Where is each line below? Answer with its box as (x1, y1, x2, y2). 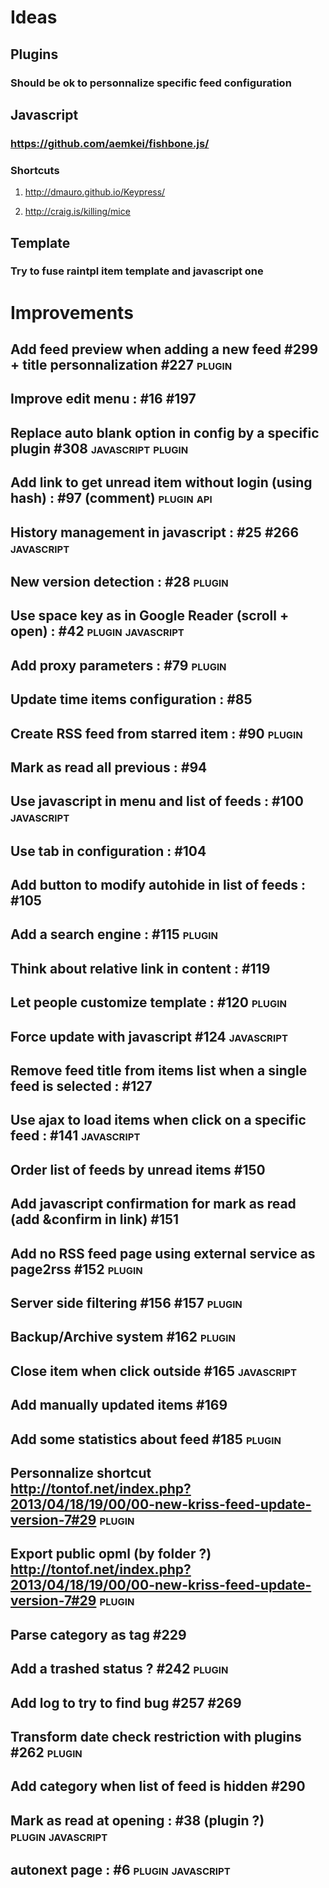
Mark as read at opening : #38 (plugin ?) (10, 1812, 265, 1829)
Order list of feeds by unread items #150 (10, 1161, 266, 1178)
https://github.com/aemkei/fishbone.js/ (10, 136, 210, 150)
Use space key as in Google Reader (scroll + (10, 607, 290, 625)
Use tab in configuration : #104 (10, 842, 207, 860)
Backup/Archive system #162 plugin (10, 1329, 237, 1346)
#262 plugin (10, 1744, 83, 1761)
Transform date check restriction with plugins (10, 1728, 302, 1745)
